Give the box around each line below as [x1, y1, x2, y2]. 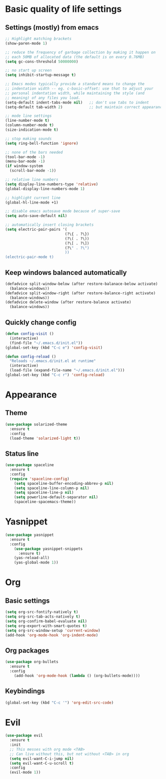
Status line [5, 449, 39, 458]
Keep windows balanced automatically [5, 268, 127, 277]
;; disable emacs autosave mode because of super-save [5, 209, 121, 214]
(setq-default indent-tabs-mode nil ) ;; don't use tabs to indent [5, 100, 149, 105]
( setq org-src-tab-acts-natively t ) [5, 614, 81, 619]
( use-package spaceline [5, 463, 54, 467]
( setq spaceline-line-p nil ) [14, 490, 74, 495]
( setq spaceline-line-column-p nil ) [14, 485, 90, 491]
